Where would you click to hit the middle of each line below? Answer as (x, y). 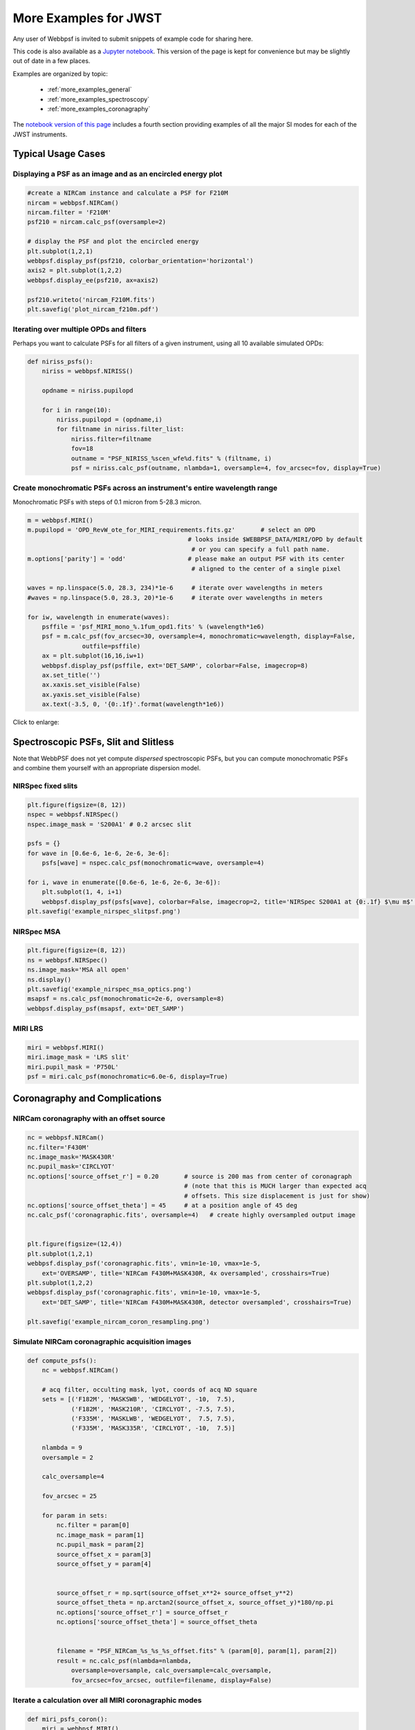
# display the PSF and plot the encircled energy (113, 242)
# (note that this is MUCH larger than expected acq (275, 1186)
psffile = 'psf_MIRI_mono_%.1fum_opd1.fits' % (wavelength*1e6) (153, 627)
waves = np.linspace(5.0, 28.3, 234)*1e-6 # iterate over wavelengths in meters (175, 588)
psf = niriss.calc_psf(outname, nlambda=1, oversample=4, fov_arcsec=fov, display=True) (226, 468)
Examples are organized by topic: (61, 73)
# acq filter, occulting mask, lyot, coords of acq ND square (149, 1390)
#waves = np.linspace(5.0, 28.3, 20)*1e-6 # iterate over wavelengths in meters (175, 598)
